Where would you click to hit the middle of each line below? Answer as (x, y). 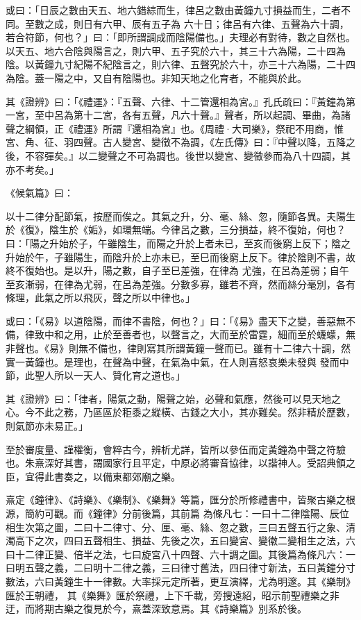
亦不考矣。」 (32, 169)
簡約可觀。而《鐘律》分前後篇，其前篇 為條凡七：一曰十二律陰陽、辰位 (187, 513)
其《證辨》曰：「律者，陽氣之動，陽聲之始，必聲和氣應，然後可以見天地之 (173, 398)
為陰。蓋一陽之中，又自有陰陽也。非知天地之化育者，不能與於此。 (156, 77)
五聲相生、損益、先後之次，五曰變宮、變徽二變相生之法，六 (219, 541)
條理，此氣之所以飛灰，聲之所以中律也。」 (100, 298)
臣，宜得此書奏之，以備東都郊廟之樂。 (93, 476)
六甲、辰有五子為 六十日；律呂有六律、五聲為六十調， (226, 23)
